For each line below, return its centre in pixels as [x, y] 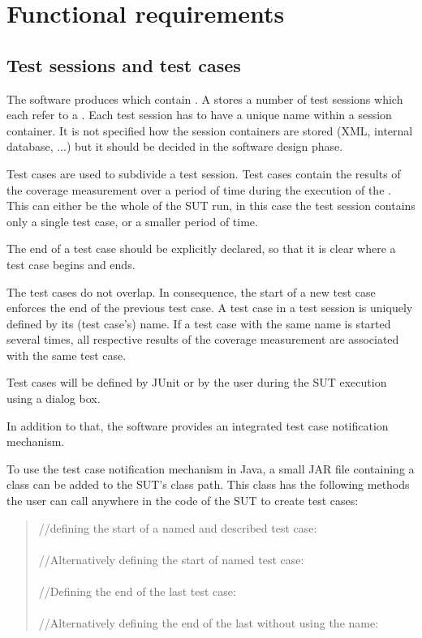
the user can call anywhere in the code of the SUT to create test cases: [183, 501]
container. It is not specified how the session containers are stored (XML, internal [210, 130]
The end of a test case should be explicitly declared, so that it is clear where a [201, 248]
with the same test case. [67, 355]
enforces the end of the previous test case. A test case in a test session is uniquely [210, 308]
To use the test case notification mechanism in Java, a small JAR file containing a [211, 468]
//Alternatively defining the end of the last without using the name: [209, 623]
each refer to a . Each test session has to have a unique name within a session [199, 115]
